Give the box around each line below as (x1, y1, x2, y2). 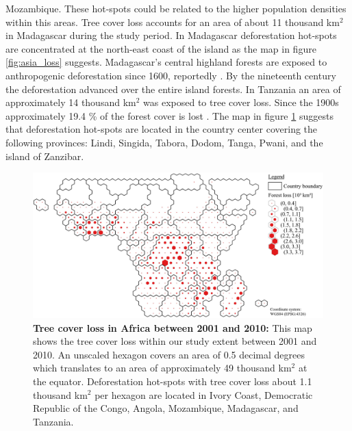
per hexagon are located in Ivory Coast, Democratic (95, 387, 313, 402)
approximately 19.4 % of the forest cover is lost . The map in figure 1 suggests (5, 108, 334, 122)
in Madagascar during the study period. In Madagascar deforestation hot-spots (5, 28, 337, 42)
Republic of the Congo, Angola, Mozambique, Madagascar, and (33, 401, 299, 415)
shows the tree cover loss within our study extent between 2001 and (33, 334, 317, 348)
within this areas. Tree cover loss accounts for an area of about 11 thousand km (5, 14, 340, 29)
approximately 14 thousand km (5, 95, 136, 109)
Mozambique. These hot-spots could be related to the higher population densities (5, 1, 347, 15)
